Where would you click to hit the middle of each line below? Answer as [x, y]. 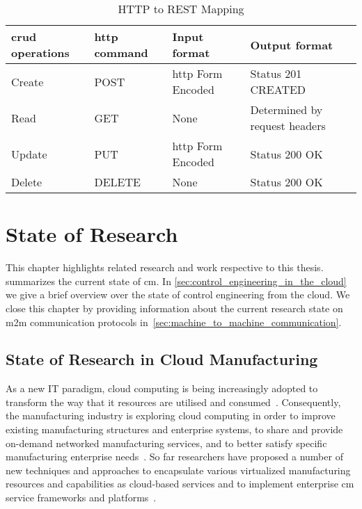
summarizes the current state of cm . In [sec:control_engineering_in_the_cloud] [176, 281]
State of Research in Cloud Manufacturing [162, 359]
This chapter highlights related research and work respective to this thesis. [165, 267]
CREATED [278, 89]
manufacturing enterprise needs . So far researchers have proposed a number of [174, 457]
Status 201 [276, 73]
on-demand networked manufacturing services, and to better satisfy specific [166, 443]
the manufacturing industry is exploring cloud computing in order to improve [171, 415]
